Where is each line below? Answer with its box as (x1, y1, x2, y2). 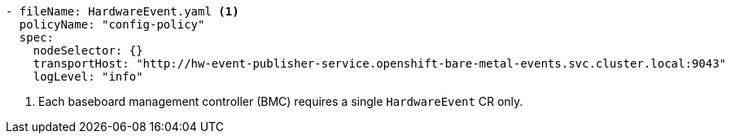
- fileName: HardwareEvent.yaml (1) (6, 5, 239, 18)
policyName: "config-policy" (19, 18, 205, 31)
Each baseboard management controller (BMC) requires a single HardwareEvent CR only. (38, 94, 523, 108)
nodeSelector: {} (33, 44, 143, 57)
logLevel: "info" (33, 70, 143, 83)
